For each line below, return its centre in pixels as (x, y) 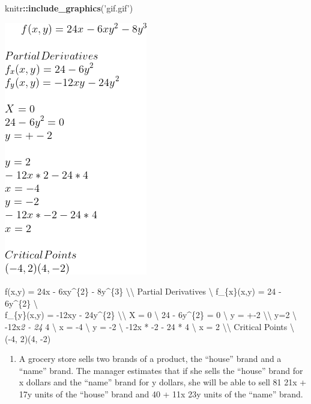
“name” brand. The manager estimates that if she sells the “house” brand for (161, 370)
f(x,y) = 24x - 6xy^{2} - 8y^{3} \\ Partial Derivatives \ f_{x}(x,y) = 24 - (143, 291)
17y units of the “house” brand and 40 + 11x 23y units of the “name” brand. (161, 393)
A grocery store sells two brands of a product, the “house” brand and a (150, 359)
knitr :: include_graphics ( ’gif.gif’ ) (69, 8)
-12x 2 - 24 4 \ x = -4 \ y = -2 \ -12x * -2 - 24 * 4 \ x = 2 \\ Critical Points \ (149, 326)
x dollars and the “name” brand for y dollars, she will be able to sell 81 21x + (163, 382)
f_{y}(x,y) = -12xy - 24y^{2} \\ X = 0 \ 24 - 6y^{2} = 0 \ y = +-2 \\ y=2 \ (151, 315)
